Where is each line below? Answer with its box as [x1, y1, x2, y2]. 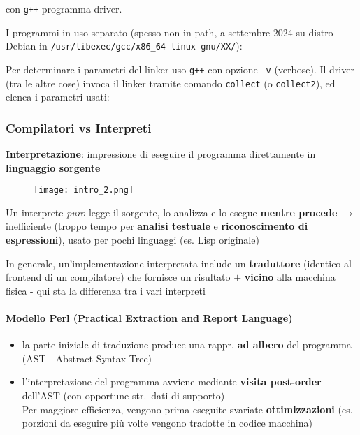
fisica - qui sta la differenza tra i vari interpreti [6, 283, 206, 297]
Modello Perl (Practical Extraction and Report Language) [6, 311, 293, 325]
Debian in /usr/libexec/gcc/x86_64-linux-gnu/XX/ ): [6, 38, 243, 53]
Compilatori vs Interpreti [6, 119, 152, 136]
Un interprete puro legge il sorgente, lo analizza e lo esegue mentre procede [6, 205, 338, 219]
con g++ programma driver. [6, 1, 122, 15]
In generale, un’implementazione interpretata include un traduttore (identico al [6, 256, 352, 270]
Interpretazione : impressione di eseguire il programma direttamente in [6, 147, 316, 161]
